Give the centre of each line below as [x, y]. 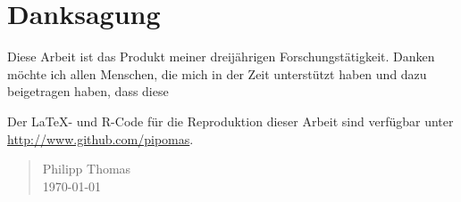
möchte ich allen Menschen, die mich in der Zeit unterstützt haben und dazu [217, 73]
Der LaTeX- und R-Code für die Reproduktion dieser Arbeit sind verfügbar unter [230, 121]
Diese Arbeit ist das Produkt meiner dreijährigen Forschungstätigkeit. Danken [221, 57]
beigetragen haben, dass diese [88, 91]
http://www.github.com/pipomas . [101, 138]
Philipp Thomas [87, 169]
